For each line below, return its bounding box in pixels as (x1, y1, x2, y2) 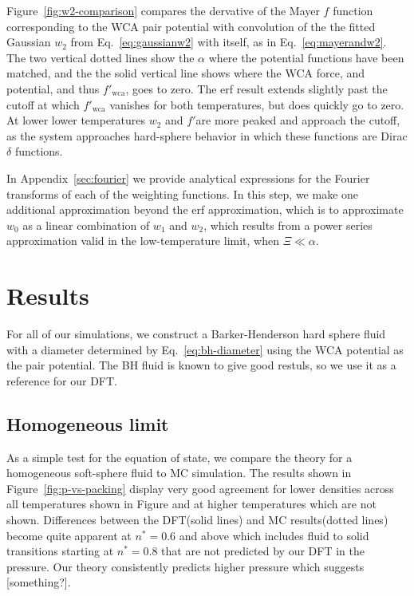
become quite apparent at (6, 527, 132, 543)
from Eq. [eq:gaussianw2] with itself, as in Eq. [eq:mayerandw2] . (70, 34, 387, 50)
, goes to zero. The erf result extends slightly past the (125, 80, 388, 97)
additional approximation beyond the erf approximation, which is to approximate (6, 201, 404, 218)
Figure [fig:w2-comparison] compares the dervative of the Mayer (6, 2, 320, 18)
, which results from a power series (203, 216, 373, 233)
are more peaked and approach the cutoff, (195, 112, 400, 128)
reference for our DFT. (6, 372, 117, 389)
